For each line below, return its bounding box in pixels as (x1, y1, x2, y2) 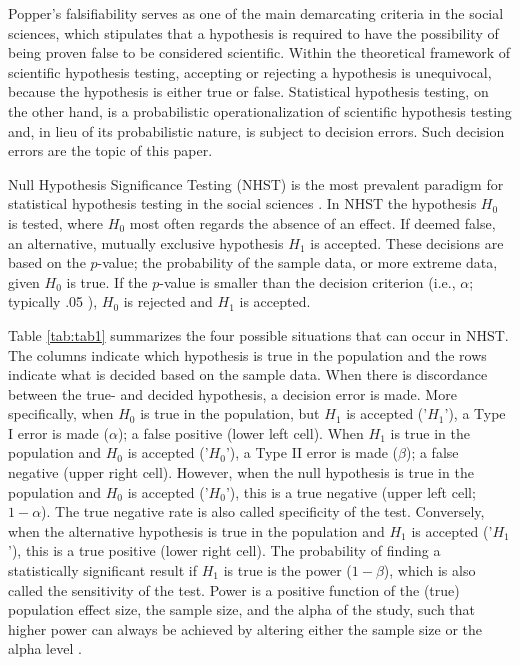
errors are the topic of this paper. (8, 140, 213, 161)
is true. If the (66, 271, 148, 292)
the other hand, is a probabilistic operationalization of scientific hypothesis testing (8, 100, 512, 121)
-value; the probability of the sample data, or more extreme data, (97, 252, 498, 273)
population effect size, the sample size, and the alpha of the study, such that (8, 599, 476, 620)
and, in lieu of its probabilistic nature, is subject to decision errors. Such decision (8, 120, 505, 141)
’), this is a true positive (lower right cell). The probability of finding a (8, 540, 441, 561)
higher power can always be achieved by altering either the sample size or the (8, 618, 483, 639)
